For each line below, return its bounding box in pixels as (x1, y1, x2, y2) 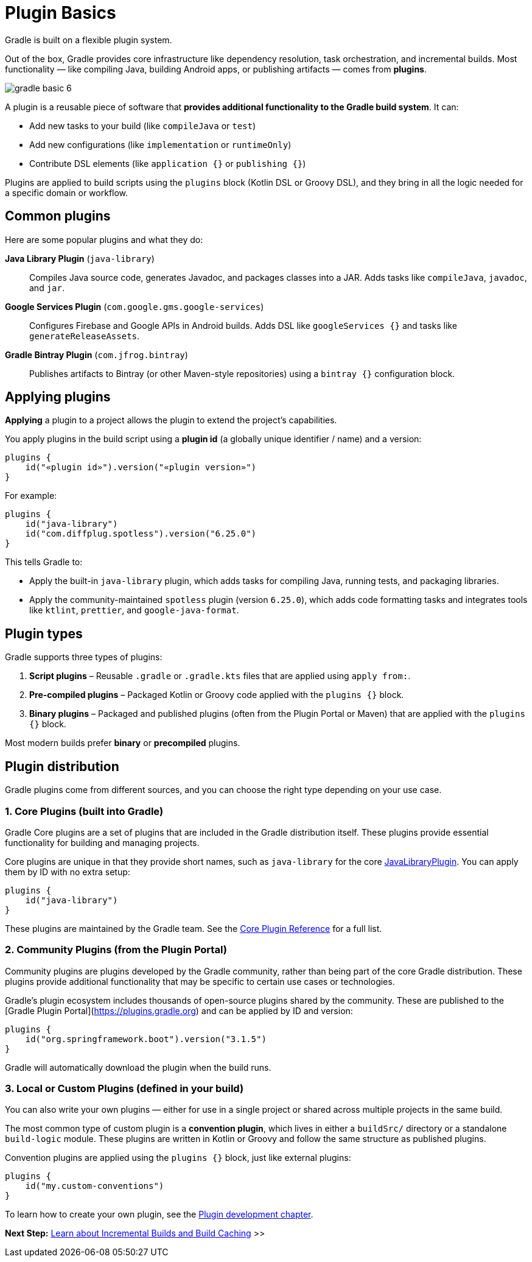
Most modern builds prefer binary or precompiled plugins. (5, 738, 240, 749)
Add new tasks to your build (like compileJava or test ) (29, 120, 256, 131)
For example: (5, 490, 57, 501)
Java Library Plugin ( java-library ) (5, 253, 155, 264)
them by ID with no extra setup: (5, 866, 130, 877)
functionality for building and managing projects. (5, 837, 200, 848)
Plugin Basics (5, 2, 116, 23)
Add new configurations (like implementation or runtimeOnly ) (29, 139, 292, 150)
